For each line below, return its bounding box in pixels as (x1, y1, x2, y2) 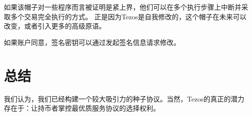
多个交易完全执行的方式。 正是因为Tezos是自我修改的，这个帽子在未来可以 (10, 11, 247, 21)
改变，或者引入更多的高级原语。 (4, 21, 106, 31)
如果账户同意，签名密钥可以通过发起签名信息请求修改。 (4, 37, 180, 47)
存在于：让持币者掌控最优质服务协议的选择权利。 (4, 103, 160, 113)
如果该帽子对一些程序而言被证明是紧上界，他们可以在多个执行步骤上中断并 (4, 2, 241, 12)
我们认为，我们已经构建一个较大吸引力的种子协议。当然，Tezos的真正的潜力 (4, 93, 244, 103)
